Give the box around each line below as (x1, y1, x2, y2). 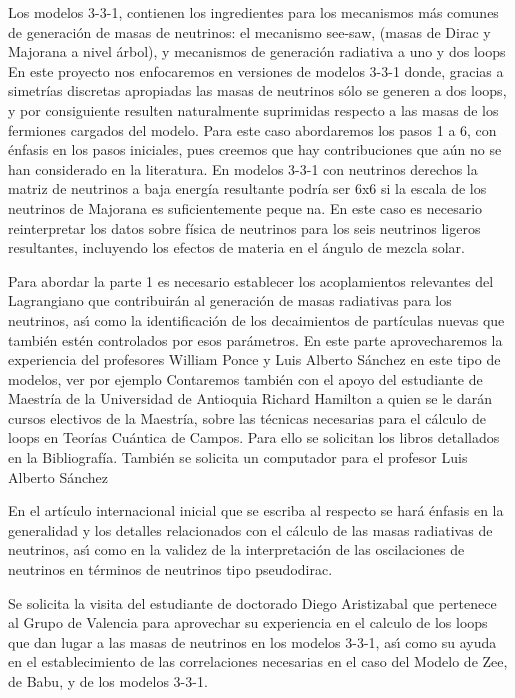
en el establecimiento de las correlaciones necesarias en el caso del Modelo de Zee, (8, 651, 508, 672)
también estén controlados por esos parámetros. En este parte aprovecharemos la (8, 329, 503, 350)
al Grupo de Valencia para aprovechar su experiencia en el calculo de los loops (8, 612, 488, 633)
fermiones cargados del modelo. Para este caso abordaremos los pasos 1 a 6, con (8, 119, 497, 140)
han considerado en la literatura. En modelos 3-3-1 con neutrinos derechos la (8, 158, 478, 179)
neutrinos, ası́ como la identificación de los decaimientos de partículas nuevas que (8, 309, 505, 330)
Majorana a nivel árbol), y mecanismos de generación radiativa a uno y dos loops (8, 41, 506, 62)
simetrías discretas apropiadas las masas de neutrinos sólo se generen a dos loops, (8, 80, 507, 101)
